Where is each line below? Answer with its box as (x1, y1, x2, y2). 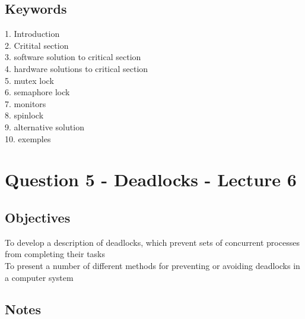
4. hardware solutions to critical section (5, 62, 148, 74)
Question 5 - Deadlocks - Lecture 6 (5, 167, 297, 192)
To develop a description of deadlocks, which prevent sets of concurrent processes (5, 236, 300, 248)
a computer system (5, 271, 74, 283)
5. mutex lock (5, 74, 54, 86)
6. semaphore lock (5, 86, 70, 98)
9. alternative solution (5, 120, 84, 133)
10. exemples (5, 132, 51, 145)
